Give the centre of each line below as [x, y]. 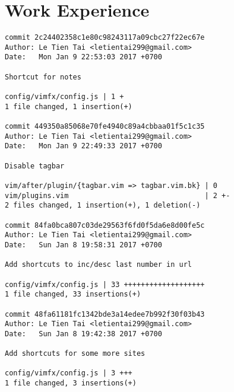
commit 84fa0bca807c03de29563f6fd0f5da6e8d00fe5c [105, 225]
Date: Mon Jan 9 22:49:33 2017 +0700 [83, 146]
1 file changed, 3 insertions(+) [71, 383]
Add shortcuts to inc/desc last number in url [98, 265]
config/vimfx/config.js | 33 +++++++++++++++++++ [105, 284]
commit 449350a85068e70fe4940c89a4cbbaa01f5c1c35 [105, 127]
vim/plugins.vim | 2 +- [118, 195]
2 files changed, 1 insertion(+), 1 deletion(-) [103, 205]
